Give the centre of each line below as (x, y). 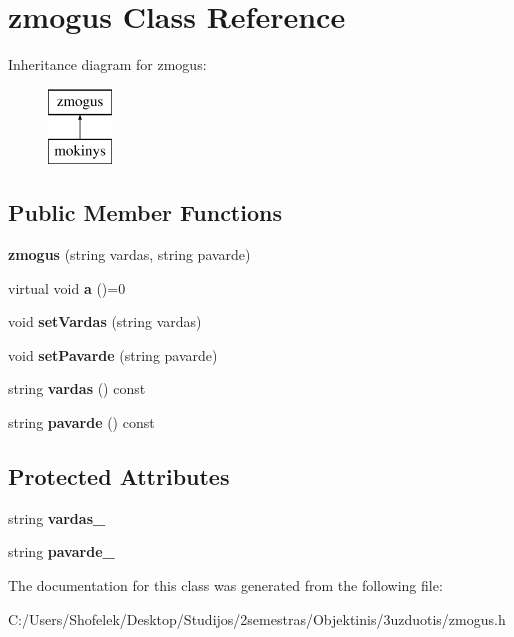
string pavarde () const (81, 422)
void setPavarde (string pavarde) (113, 354)
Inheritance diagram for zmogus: (107, 64)
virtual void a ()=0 (67, 287)
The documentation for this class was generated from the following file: (225, 585)
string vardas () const (77, 388)
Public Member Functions (145, 212)
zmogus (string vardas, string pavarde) (129, 254)
